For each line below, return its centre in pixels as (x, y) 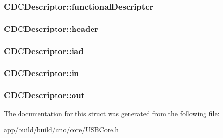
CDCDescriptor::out (44, 95)
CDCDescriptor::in (42, 73)
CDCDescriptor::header (51, 28)
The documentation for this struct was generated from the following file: (112, 113)
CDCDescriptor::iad (44, 51)
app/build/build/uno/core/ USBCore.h (62, 130)
